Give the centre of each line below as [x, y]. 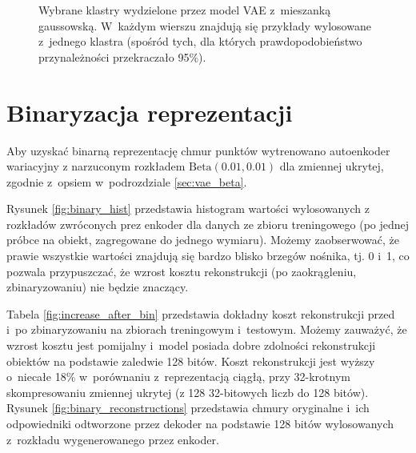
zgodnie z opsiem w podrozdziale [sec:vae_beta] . [127, 181]
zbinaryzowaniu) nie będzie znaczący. [98, 287]
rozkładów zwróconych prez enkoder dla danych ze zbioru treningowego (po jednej [208, 224]
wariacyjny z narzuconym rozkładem [96, 166]
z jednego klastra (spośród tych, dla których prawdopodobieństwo [200, 41]
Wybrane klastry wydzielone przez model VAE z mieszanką [185, 10]
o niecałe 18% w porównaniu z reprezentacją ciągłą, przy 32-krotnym [178, 377]
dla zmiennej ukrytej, [332, 166]
